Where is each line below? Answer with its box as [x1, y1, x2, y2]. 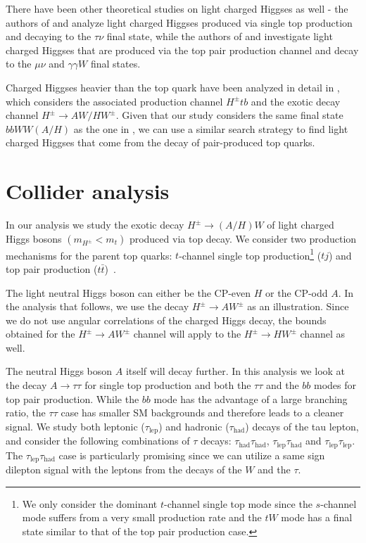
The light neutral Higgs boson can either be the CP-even [6, 285, 251, 300]
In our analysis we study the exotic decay [6, 217, 184, 232]
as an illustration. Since [247, 299, 349, 314]
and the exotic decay [251, 94, 341, 108]
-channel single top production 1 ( [179, 245, 322, 262]
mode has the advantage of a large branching [153, 391, 348, 406]
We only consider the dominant [22, 496, 158, 511]
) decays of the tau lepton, [245, 419, 359, 433]
